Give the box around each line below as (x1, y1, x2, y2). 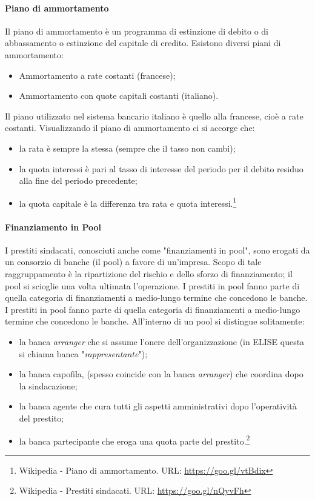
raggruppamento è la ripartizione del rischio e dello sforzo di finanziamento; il (5, 267, 293, 280)
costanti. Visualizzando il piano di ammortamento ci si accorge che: (5, 121, 255, 134)
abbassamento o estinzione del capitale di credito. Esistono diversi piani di (5, 36, 281, 49)
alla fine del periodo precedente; (19, 174, 138, 187)
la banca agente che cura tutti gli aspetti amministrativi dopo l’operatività (19, 400, 297, 412)
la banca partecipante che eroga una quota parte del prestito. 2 (19, 432, 250, 447)
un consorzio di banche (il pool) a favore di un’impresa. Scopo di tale (5, 255, 262, 268)
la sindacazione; (19, 379, 78, 392)
